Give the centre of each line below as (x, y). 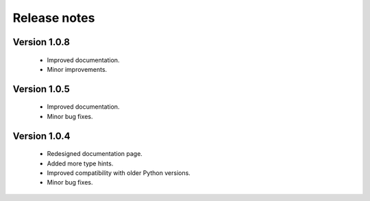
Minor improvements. (77, 69)
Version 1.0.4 (42, 136)
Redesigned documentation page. (95, 154)
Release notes (54, 18)
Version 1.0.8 (41, 42)
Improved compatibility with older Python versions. (119, 173)
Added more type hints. (80, 163)
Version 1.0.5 (41, 89)
